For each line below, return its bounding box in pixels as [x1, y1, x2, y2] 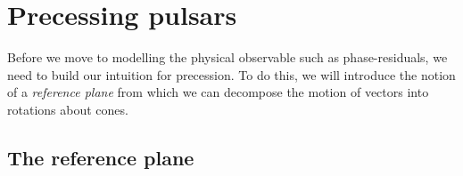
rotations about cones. [7, 100, 128, 118]
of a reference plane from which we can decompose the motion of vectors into [7, 83, 429, 101]
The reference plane [7, 143, 194, 171]
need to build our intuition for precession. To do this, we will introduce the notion [7, 65, 456, 84]
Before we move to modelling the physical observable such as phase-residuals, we [7, 48, 448, 67]
